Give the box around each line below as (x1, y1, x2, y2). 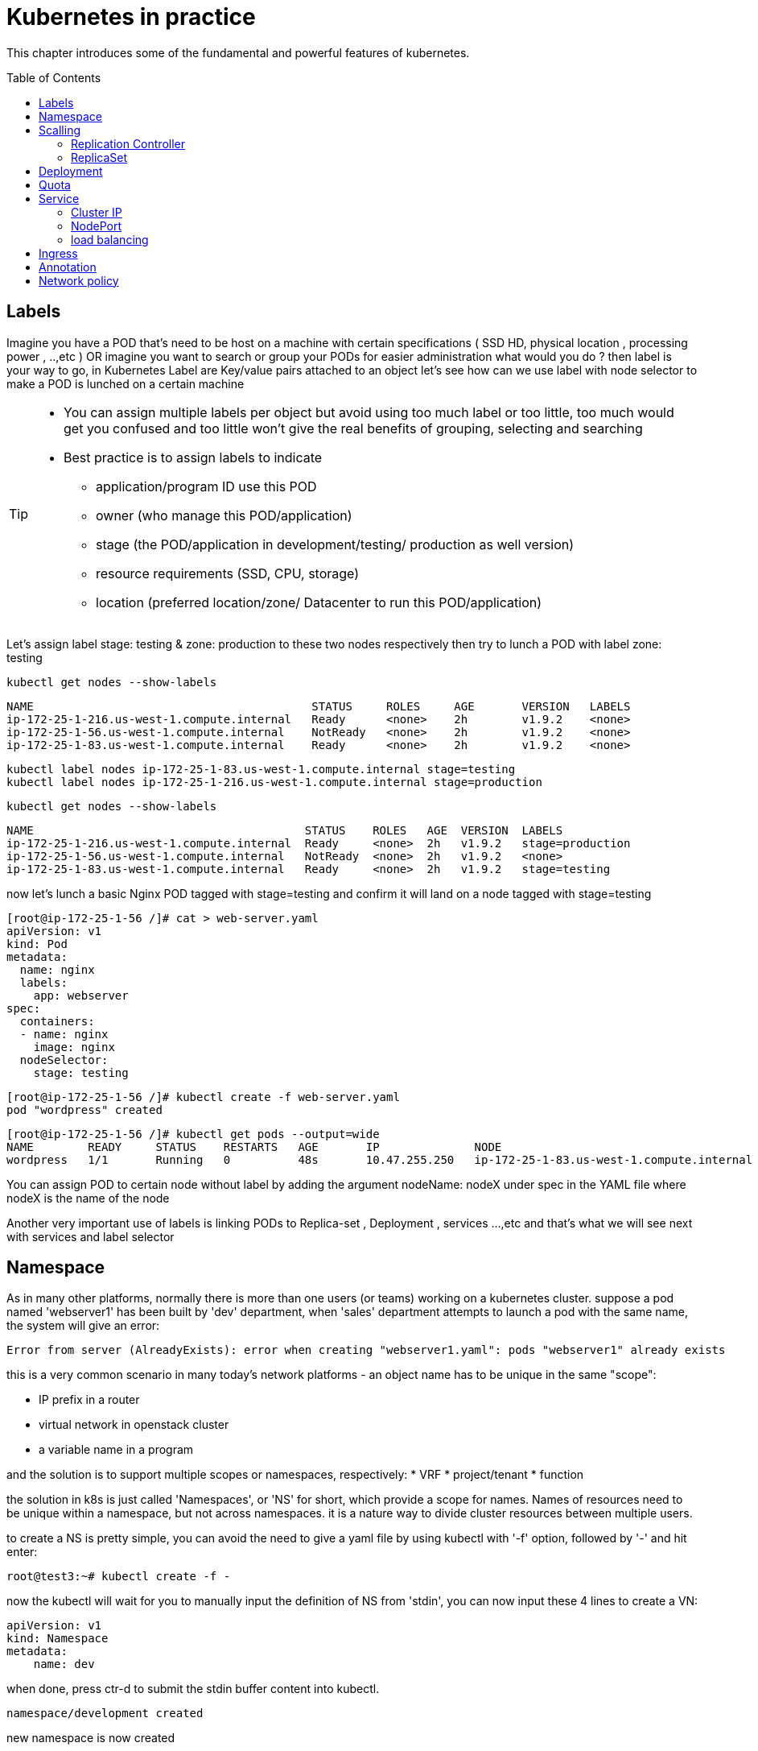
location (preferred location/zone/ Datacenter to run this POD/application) (96, 594, 542, 611)
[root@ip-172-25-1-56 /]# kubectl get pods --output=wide (6, 1127, 380, 1140)
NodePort (71, 218, 122, 233)
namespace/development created (6, 1707, 204, 1720)
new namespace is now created (6, 1731, 175, 1745)
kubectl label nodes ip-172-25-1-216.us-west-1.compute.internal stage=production (6, 775, 542, 789)
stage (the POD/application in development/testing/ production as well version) (96, 536, 575, 553)
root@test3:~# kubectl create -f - (6, 1570, 231, 1583)
